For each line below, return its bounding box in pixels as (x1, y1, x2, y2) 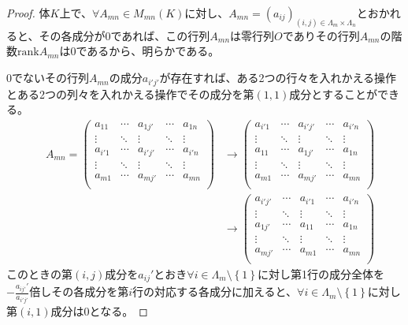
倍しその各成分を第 (29, 283, 129, 300)
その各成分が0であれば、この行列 (39, 27, 210, 43)
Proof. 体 (6, 5, 50, 21)
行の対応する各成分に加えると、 (132, 283, 298, 300)
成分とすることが (289, 85, 377, 102)
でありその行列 (282, 27, 360, 43)
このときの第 (6, 266, 72, 282)
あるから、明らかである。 (87, 43, 220, 59)
